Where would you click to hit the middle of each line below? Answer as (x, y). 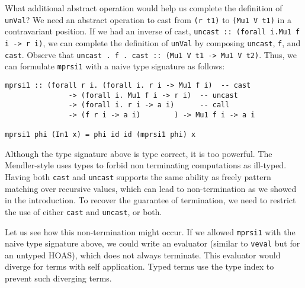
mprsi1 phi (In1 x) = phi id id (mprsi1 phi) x (100, 135)
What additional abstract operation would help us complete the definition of (144, 8)
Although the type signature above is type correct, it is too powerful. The (139, 153)
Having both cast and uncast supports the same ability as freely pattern (138, 177)
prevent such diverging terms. (58, 278)
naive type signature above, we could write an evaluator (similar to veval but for (152, 243)
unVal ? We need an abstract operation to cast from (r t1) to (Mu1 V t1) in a (148, 19)
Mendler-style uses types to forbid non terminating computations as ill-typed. (146, 165)
